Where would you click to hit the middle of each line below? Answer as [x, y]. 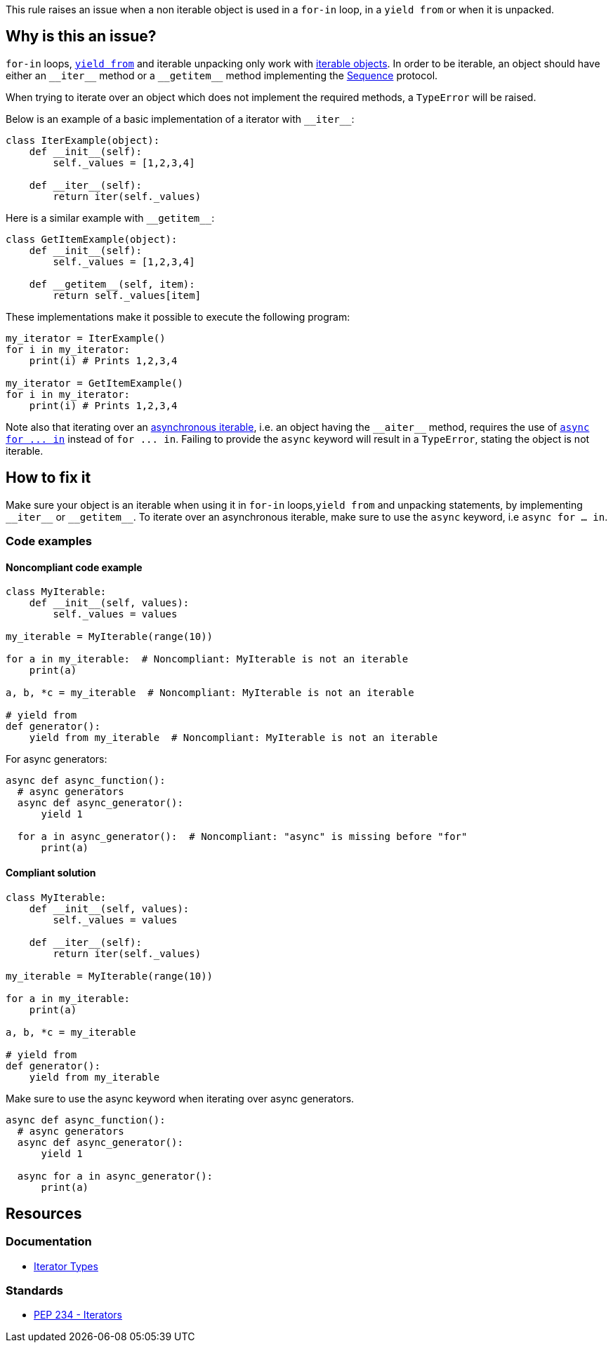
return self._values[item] [127, 295]
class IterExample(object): [83, 140]
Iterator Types [66, 1266]
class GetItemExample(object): [92, 239]
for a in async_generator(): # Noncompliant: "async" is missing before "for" [242, 837]
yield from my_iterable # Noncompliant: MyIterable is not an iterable [233, 738]
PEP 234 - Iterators [78, 1315]
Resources [44, 1213]
